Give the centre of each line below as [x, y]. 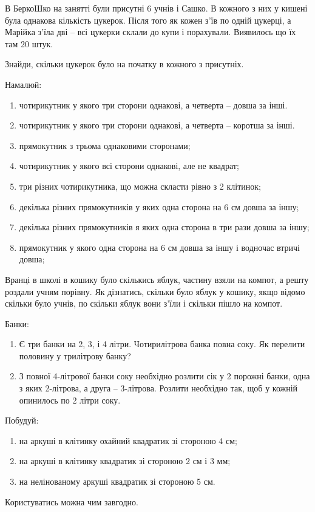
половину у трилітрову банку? [75, 355]
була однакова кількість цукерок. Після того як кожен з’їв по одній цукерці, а [148, 20]
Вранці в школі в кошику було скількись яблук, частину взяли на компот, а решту [157, 279]
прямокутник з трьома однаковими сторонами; [105, 145]
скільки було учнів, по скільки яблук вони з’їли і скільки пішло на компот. [144, 303]
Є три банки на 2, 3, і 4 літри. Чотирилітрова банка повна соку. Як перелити [162, 344]
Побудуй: [22, 420]
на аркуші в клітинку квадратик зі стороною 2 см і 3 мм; [125, 461]
